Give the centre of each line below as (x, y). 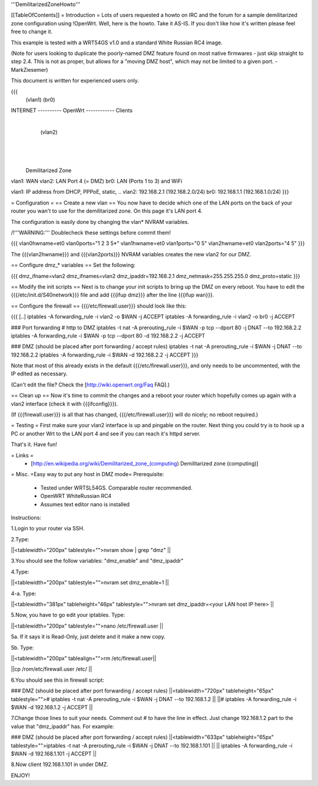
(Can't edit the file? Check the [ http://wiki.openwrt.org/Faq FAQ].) (90, 384)
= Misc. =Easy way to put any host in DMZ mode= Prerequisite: (87, 474)
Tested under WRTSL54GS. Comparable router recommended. (116, 488)
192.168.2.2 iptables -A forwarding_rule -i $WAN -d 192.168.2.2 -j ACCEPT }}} (105, 355)
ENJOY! (20, 775)
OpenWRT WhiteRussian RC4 (76, 496)
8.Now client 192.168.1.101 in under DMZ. (59, 764)
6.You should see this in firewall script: (57, 680)
